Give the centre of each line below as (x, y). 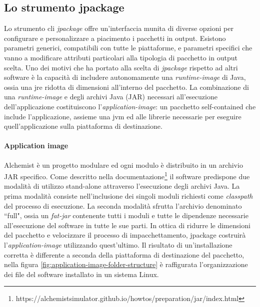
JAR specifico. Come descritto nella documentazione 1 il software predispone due (127, 175)
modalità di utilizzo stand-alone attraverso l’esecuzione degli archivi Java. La (122, 186)
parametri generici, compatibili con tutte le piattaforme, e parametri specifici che (128, 48)
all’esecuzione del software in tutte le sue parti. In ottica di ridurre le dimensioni (127, 225)
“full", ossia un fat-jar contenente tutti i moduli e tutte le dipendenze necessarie (126, 215)
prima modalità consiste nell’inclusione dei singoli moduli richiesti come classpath (128, 195)
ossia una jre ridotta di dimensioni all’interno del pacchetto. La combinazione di (126, 87)
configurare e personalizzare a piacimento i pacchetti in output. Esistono (115, 38)
